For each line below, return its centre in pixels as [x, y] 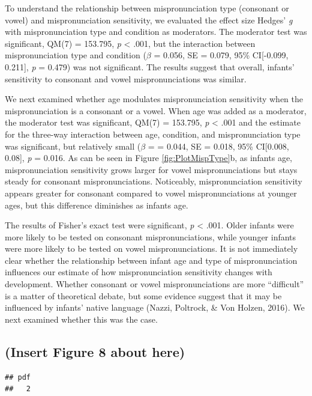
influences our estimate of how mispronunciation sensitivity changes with [139, 272]
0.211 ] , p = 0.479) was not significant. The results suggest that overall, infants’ [150, 66]
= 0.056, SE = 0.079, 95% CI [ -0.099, [221, 55]
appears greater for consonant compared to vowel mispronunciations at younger [151, 193]
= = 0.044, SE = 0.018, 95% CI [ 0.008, [218, 146]
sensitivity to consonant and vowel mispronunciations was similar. [126, 78]
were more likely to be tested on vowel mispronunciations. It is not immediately [151, 248]
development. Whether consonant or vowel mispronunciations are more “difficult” [154, 284]
